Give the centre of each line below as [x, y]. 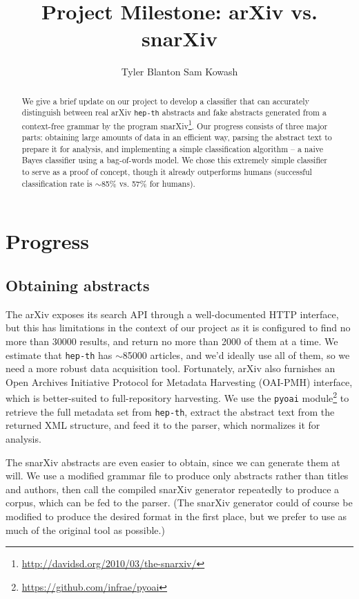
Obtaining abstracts [78, 285]
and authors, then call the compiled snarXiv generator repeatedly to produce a [173, 489]
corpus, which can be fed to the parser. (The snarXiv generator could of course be [179, 503]
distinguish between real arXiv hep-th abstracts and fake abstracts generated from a [174, 112]
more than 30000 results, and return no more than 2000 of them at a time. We [172, 341]
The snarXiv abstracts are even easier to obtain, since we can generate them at [173, 462]
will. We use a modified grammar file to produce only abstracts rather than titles [177, 476]
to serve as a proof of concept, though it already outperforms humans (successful [167, 172]
